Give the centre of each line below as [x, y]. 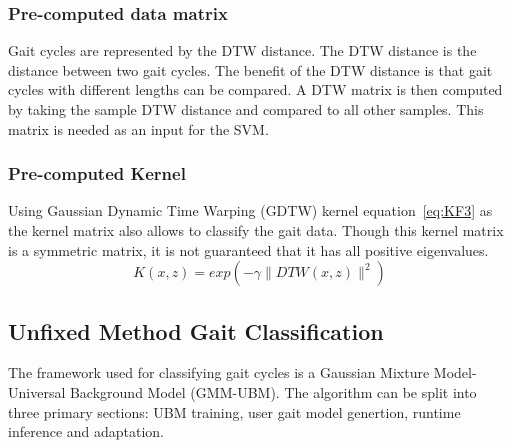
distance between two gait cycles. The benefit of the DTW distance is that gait [250, 69]
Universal [37, 391]
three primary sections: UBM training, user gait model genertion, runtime [234, 411]
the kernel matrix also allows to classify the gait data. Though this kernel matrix [256, 230]
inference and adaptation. [86, 431]
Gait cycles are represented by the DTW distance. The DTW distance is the [242, 50]
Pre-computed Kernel [97, 173]
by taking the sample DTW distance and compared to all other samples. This [246, 109]
